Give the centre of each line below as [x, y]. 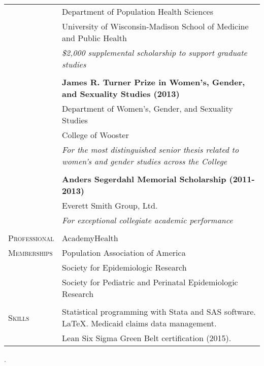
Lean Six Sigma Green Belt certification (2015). [147, 338]
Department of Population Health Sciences [138, 11]
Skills [19, 317]
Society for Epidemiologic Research [124, 267]
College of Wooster [95, 135]
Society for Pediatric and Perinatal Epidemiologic [150, 282]
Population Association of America [124, 253]
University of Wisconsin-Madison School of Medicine [155, 26]
